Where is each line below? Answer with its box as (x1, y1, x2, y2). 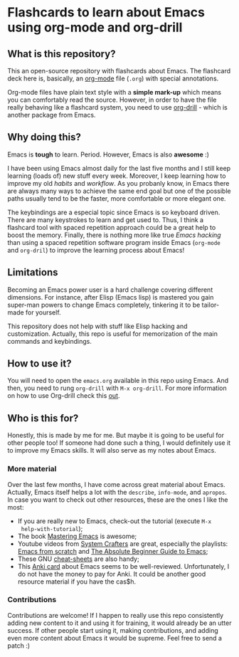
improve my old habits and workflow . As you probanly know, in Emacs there (7, 179, 230, 187)
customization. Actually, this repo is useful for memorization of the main (7, 329, 218, 338)
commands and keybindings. (7, 337, 92, 345)
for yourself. (25, 308, 62, 317)
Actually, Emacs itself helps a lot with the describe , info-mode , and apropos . (7, 488, 228, 496)
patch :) (7, 641, 31, 650)
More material (7, 464, 57, 474)
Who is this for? (7, 412, 79, 424)
